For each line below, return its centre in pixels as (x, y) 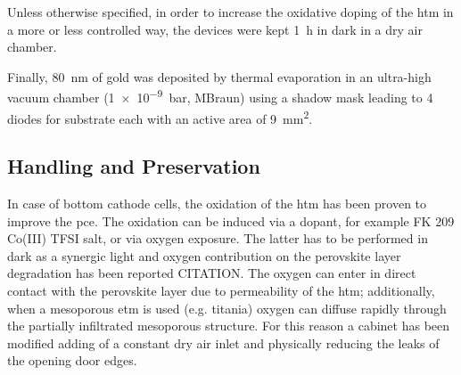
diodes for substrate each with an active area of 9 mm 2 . (160, 117)
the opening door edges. (72, 360)
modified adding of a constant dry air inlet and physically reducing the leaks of (223, 342)
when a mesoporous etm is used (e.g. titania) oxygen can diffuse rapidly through (227, 308)
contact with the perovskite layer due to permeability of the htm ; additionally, (221, 291)
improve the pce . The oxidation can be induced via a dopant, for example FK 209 (231, 220)
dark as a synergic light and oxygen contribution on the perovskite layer (204, 255)
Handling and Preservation (134, 166)
